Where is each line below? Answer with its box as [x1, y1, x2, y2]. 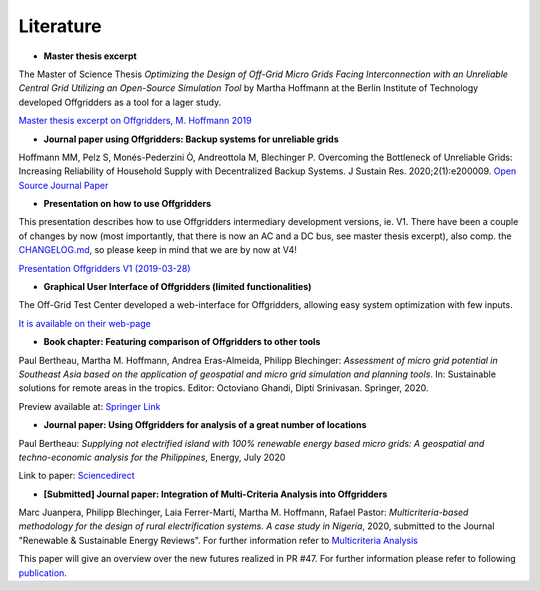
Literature [18, 15, 102, 37]
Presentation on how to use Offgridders [43, 198, 212, 210]
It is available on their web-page [18, 317, 152, 329]
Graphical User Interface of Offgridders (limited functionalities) [43, 281, 312, 293]
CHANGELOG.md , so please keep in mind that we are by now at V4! [18, 244, 297, 256]
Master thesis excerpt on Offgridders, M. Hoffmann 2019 [18, 115, 252, 127]
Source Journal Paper [18, 179, 109, 191]
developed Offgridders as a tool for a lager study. [18, 96, 222, 108]
